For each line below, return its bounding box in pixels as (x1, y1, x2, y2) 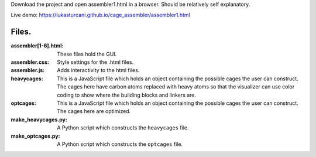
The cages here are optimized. (57, 108, 131, 115)
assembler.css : (11, 59, 49, 66)
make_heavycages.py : (11, 116, 67, 123)
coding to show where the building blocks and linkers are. (57, 91, 196, 98)
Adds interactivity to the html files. (57, 67, 140, 74)
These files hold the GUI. (57, 50, 117, 57)
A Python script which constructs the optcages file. (57, 141, 183, 148)
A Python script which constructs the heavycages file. (57, 124, 190, 131)
